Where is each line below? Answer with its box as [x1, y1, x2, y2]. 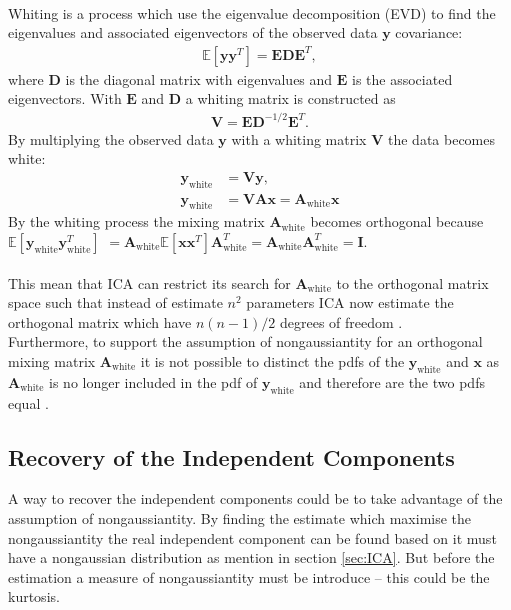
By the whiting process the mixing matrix [8, 211, 265, 232]
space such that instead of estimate [8, 292, 223, 313]
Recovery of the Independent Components [8, 441, 455, 472]
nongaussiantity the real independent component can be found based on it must [8, 527, 497, 548]
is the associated [352, 68, 453, 89]
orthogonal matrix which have [8, 311, 192, 332]
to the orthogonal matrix [336, 272, 489, 293]
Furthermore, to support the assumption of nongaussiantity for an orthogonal [8, 331, 483, 352]
